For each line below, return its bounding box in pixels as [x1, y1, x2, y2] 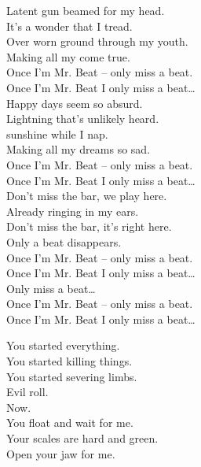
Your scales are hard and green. [6, 430, 159, 447]
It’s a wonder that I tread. [6, 17, 133, 34]
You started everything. [6, 337, 120, 354]
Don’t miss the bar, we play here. [6, 187, 167, 204]
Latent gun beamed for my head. [6, 2, 165, 18]
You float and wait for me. [6, 414, 133, 431]
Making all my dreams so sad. [6, 141, 151, 158]
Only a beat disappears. [6, 233, 122, 250]
